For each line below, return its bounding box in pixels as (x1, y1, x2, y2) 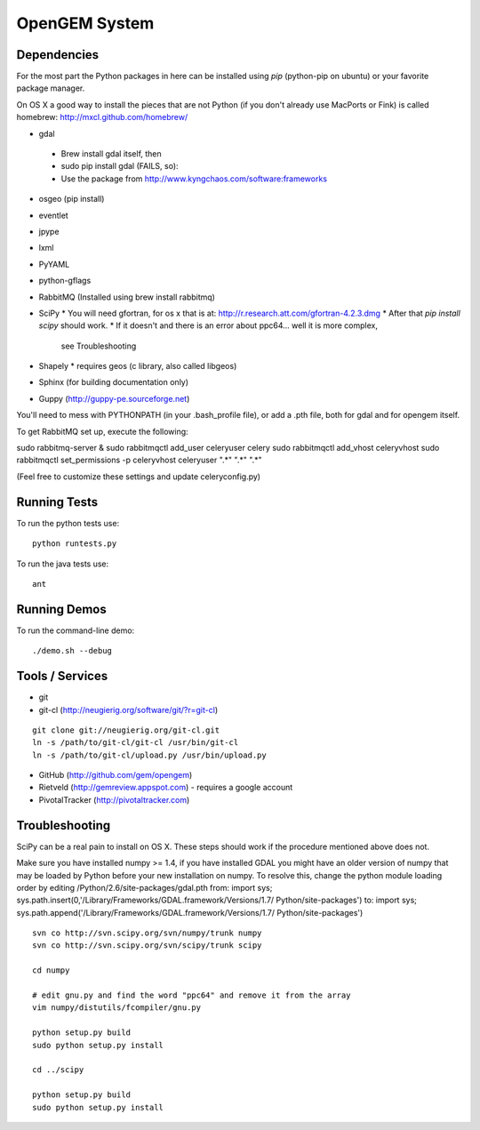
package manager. (16, 83, 85, 93)
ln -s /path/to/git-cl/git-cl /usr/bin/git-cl (32, 738, 239, 748)
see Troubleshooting (60, 341, 137, 351)
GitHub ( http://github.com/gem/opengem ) (38, 770, 193, 781)
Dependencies (16, 47, 100, 62)
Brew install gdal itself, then (60, 148, 162, 159)
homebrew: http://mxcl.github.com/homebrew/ (16, 112, 188, 123)
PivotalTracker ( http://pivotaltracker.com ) (38, 794, 190, 805)
